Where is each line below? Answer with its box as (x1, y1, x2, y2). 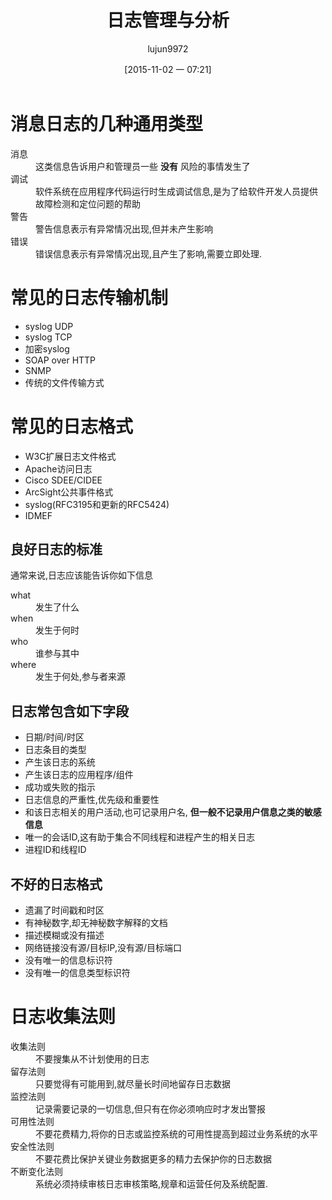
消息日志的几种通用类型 (10, 112, 204, 135)
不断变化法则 (10, 1165, 63, 1177)
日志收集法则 (10, 1006, 117, 1028)
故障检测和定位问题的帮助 (35, 197, 141, 210)
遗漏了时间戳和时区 (24, 904, 105, 916)
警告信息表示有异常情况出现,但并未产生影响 (35, 222, 214, 235)
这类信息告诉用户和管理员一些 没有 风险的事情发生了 (35, 160, 251, 172)
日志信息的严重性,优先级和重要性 (24, 794, 160, 806)
